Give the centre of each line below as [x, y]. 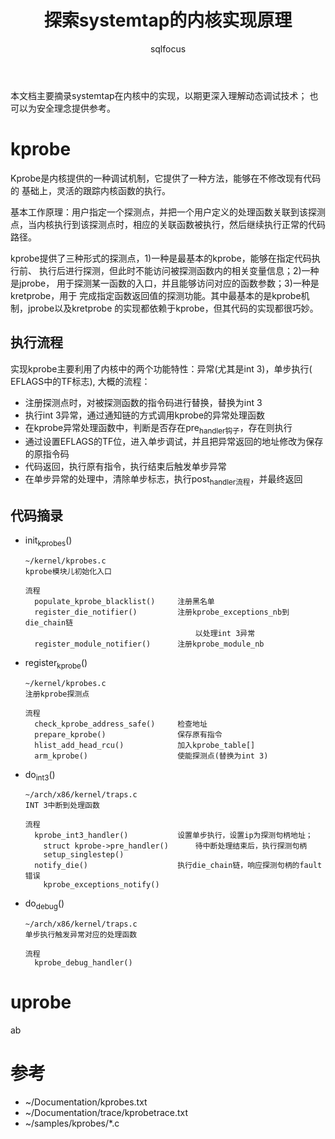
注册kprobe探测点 [57, 694]
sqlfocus [168, 48]
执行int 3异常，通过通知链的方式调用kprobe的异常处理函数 [145, 415]
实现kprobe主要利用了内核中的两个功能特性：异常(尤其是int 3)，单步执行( [161, 368]
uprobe [41, 1002]
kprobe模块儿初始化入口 [68, 571]
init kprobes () [48, 541]
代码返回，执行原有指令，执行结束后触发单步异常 [125, 467]
